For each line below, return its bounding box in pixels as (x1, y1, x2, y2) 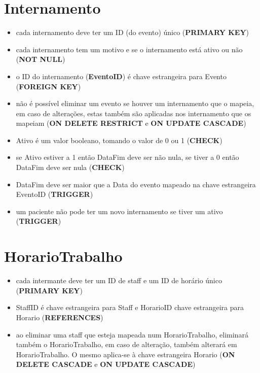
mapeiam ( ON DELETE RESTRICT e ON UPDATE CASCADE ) (16, 118, 246, 128)
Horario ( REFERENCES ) (16, 312, 103, 322)
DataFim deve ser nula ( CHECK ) (16, 162, 125, 173)
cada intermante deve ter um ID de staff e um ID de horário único (16, 275, 222, 286)
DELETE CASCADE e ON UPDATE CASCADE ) (16, 359, 196, 369)
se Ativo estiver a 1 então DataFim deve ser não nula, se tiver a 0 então (16, 152, 239, 162)
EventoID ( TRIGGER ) (16, 189, 93, 199)
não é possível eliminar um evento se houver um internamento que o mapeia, (16, 98, 254, 109)
